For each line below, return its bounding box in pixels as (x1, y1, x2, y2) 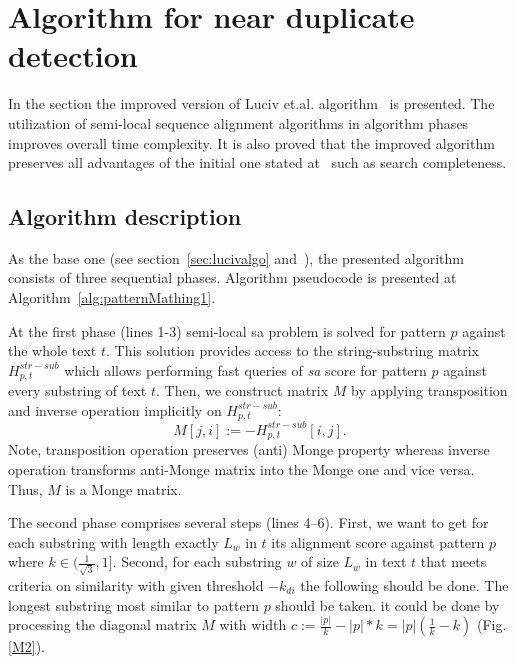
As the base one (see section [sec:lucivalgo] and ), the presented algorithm (8, 247, 464, 268)
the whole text (8, 340, 97, 361)
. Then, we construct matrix (156, 380, 329, 401)
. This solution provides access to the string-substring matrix (106, 340, 479, 361)
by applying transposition (350, 380, 508, 401)
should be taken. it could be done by (275, 594, 500, 615)
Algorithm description (8, 201, 242, 232)
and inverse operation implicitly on (8, 399, 222, 420)
